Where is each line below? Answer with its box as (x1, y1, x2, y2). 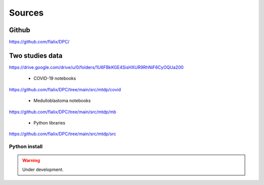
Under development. (22, 166, 64, 172)
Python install (9, 143, 43, 150)
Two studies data (9, 51, 63, 60)
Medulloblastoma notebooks (33, 98, 91, 103)
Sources (9, 7, 44, 18)
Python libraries (33, 120, 66, 125)
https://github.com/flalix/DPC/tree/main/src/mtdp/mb (9, 109, 117, 115)
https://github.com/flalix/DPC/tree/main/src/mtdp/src (9, 131, 116, 137)
